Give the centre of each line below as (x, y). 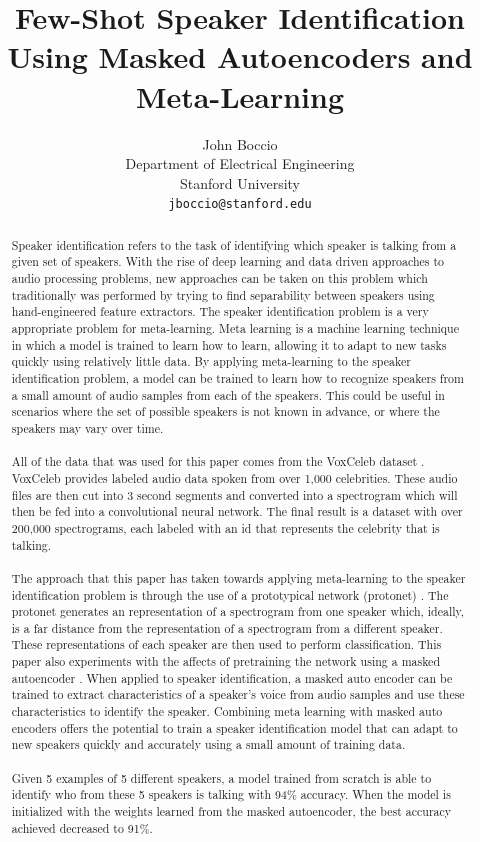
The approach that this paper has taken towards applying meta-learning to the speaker (238, 577)
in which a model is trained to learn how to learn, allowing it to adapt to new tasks (229, 344)
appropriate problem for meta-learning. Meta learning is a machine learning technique (235, 328)
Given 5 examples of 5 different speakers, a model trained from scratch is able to (221, 777)
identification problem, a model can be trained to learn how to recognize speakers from (237, 377)
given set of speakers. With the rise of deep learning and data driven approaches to (227, 261)
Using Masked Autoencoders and (240, 56)
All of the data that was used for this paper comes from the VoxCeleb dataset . (218, 461)
